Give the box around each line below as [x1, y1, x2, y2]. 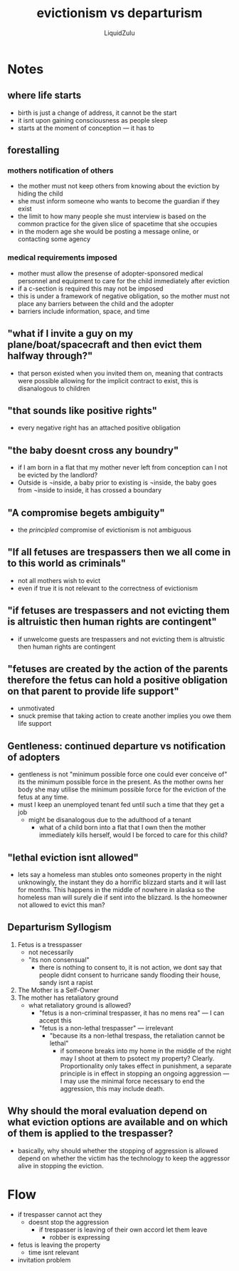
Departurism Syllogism [7, 921, 112, 933]
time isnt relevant [28, 1247, 80, 1257]
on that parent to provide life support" [7, 685, 179, 697]
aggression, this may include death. [60, 1084, 165, 1093]
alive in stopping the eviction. [17, 1161, 105, 1170]
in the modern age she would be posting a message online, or [17, 227, 199, 236]
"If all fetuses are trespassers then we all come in [7, 546, 231, 558]
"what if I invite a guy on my [7, 328, 134, 340]
